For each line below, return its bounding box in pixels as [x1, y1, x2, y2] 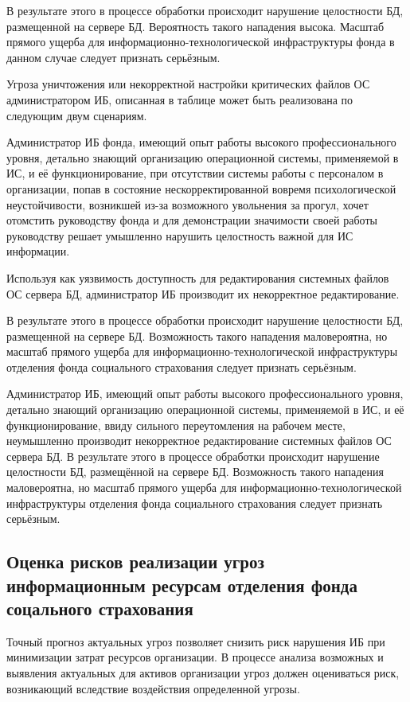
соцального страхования [6, 595, 193, 620]
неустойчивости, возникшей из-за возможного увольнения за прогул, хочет [6, 196, 369, 213]
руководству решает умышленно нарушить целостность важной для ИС [6, 227, 353, 244]
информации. [6, 243, 70, 259]
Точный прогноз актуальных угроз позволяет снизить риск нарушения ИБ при [6, 633, 385, 649]
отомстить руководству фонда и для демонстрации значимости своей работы [6, 212, 377, 228]
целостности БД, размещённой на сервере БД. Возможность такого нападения [6, 463, 384, 480]
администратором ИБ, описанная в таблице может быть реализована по [6, 91, 353, 107]
